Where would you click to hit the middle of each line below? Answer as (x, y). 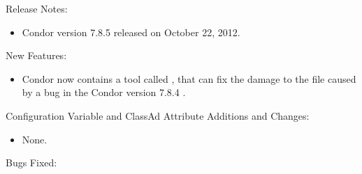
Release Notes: (37, 8)
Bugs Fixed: (31, 163)
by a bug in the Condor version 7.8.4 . (104, 92)
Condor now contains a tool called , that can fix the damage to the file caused (189, 78)
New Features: (36, 55)
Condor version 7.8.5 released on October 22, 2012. (131, 32)
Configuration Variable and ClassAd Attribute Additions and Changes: (158, 115)
